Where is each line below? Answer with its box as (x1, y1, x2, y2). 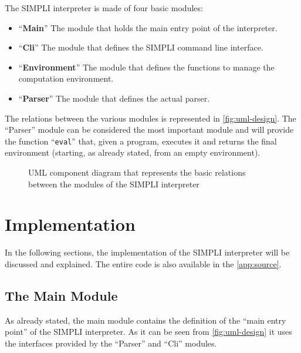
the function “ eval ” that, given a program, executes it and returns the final (5, 135, 277, 147)
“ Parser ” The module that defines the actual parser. (18, 92, 210, 104)
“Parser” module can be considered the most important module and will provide (5, 123, 294, 136)
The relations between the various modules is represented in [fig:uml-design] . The (5, 112, 296, 124)
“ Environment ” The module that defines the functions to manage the (18, 60, 275, 73)
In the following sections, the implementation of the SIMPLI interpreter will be (5, 246, 290, 258)
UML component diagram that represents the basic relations (28, 166, 246, 178)
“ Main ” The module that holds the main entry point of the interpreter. (18, 21, 278, 33)
